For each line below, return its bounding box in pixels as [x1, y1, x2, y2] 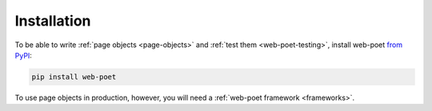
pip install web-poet [31, 72, 117, 81]
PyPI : [14, 50, 32, 60]
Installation [14, 12, 91, 30]
